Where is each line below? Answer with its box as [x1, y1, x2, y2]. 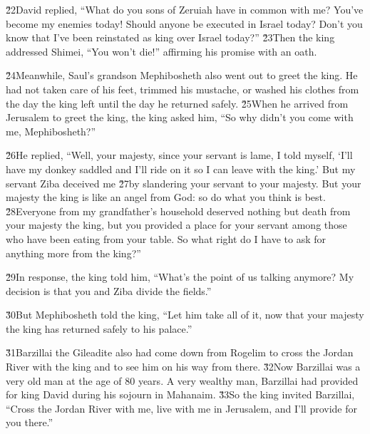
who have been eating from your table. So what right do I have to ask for [6, 231, 327, 246]
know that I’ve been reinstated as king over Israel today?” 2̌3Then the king [6, 30, 335, 45]
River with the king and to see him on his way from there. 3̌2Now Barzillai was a [6, 359, 361, 374]
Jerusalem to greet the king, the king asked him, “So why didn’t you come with [6, 110, 354, 125]
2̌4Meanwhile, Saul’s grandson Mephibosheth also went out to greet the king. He [6, 68, 358, 83]
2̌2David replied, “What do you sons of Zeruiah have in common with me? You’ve [6, 2, 364, 16]
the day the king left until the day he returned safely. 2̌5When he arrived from [6, 95, 349, 110]
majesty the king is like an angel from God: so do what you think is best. [6, 190, 326, 205]
